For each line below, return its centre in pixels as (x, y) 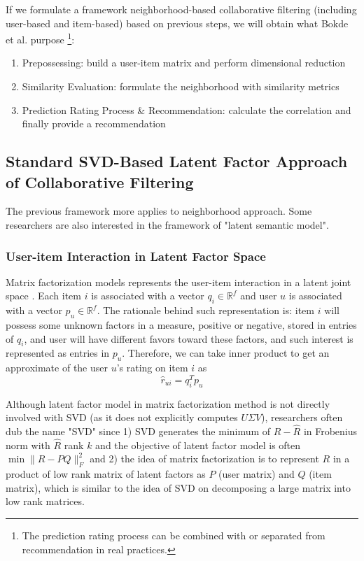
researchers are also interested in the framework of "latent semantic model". (167, 225)
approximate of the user (57, 368)
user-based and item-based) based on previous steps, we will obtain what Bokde (177, 23)
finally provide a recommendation (94, 123)
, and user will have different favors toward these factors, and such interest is (189, 338)
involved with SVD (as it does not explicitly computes (122, 417)
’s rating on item (152, 368)
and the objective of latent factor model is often (198, 445)
